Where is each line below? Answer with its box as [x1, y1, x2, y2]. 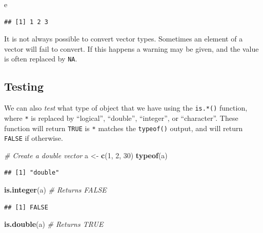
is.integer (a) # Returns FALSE [4, 184, 107, 195]
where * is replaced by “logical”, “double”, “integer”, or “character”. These [4, 112, 238, 123]
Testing [4, 78, 44, 94]
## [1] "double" [4, 169, 59, 177]
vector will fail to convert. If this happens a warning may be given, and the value [4, 43, 259, 54]
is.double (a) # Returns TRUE [4, 219, 104, 229]
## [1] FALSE [4, 203, 48, 211]
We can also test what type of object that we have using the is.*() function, [4, 102, 248, 113]
